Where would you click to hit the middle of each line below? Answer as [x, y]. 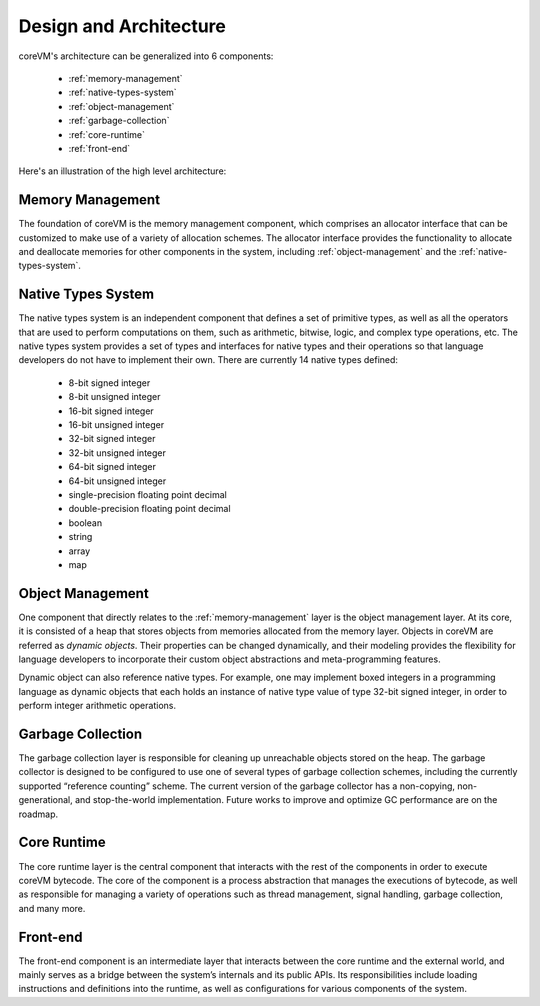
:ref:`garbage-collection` [119, 121]
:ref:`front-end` [99, 148]
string [80, 537]
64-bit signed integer [112, 467]
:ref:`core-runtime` [106, 134]
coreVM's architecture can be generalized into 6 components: [146, 56]
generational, [46, 800]
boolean [85, 522]
